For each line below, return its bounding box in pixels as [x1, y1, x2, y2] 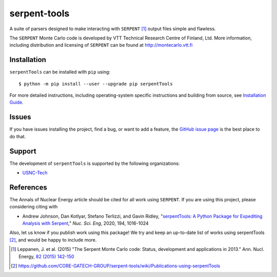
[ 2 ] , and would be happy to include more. [9, 237, 97, 243]
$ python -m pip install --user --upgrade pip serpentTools [18, 81, 173, 87]
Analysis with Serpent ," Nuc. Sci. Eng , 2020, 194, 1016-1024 [22, 220, 149, 226]
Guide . [9, 99, 24, 105]
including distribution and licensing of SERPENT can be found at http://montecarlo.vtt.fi [9, 42, 193, 48]
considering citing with [9, 204, 58, 210]
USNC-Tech [22, 169, 48, 176]
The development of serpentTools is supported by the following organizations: [9, 160, 180, 166]
